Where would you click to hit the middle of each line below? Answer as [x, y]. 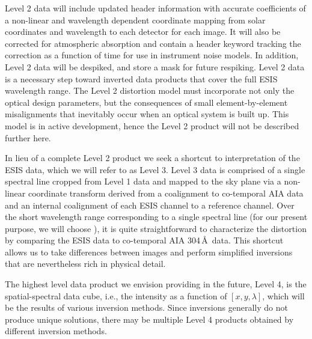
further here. [28, 137]
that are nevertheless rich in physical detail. [85, 264]
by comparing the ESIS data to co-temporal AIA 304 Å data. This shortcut [144, 240]
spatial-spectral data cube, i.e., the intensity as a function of [116, 295]
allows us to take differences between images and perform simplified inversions [149, 252]
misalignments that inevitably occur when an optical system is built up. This [147, 114]
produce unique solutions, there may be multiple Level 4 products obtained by [149, 319]
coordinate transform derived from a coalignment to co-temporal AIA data [166, 193]
